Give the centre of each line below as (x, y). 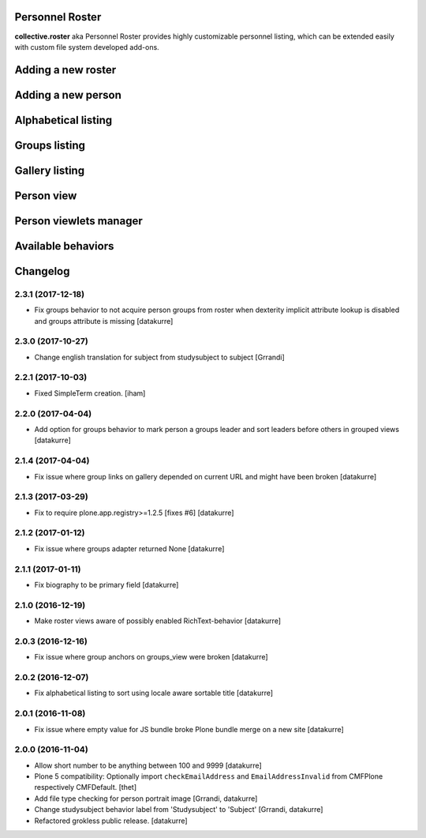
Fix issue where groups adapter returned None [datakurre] (129, 548)
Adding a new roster (65, 70)
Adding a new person (68, 95)
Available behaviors (64, 246)
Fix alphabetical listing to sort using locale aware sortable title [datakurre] (154, 693)
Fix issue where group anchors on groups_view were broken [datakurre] (151, 657)
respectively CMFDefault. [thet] (86, 787)
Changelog (42, 271)
